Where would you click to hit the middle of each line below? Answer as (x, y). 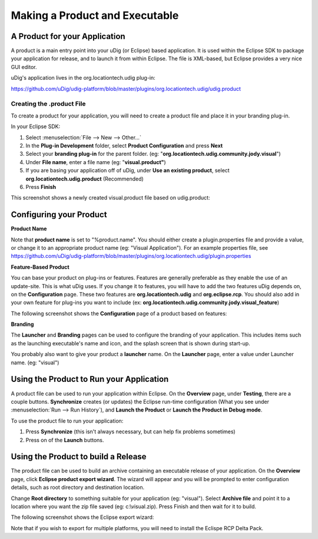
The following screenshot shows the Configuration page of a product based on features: (119, 313)
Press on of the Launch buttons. (65, 440)
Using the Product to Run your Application (90, 379)
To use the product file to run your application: (67, 421)
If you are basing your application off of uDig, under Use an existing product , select (127, 171)
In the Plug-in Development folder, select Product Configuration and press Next (124, 145)
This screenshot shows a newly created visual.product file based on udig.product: (110, 198)
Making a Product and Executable (95, 15)
